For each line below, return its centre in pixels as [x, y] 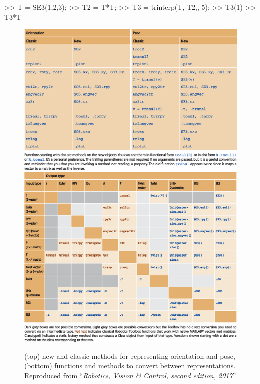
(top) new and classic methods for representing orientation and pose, [130, 356]
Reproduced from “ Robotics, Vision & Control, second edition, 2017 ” [130, 375]
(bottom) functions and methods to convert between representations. [130, 366]
